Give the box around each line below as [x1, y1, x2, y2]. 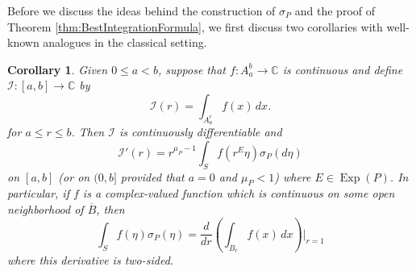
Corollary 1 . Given [7, 60, 108, 77]
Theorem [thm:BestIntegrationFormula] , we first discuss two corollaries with [7, 18, 383, 35]
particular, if [7, 185, 69, 202]
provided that [120, 168, 185, 185]
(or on [58, 168, 90, 185]
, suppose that [157, 60, 226, 77]
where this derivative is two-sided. [7, 252, 174, 269]
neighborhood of [7, 200, 84, 217]
